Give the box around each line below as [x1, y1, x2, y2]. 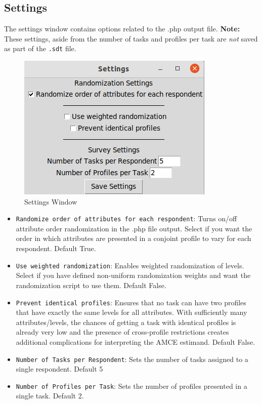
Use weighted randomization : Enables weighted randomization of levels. [16, 260, 244, 270]
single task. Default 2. [16, 390, 84, 401]
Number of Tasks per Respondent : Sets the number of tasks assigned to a [16, 353, 248, 364]
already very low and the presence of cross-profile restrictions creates [16, 327, 229, 337]
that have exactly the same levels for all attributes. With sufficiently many [16, 307, 247, 317]
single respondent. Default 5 [16, 363, 103, 374]
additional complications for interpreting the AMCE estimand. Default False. [16, 336, 255, 347]
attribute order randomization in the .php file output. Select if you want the [16, 223, 252, 233]
